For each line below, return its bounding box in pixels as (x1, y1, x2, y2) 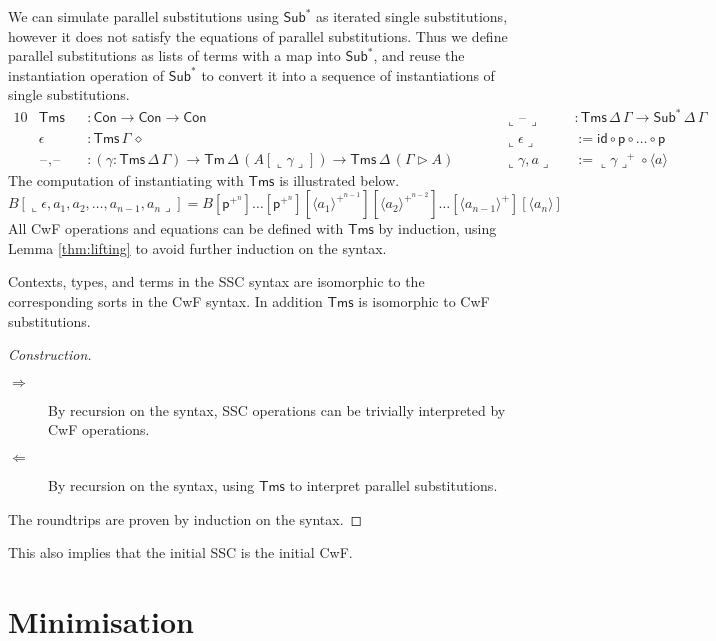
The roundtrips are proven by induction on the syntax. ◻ (8, 508, 363, 529)
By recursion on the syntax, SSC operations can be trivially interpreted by (48, 399, 506, 420)
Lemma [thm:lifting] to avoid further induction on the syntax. (8, 237, 387, 258)
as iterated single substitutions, (316, 6, 508, 26)
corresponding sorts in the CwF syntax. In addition (8, 291, 323, 312)
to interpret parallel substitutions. (289, 474, 498, 495)
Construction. (8, 344, 92, 365)
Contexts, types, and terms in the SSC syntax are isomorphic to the (8, 271, 425, 292)
